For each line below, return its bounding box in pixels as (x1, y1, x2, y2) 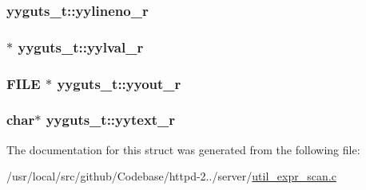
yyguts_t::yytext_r (46, 110, 176, 130)
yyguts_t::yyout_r (57, 73, 181, 93)
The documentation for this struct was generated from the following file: (6, 141, 360, 157)
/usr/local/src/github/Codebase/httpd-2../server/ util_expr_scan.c (6, 168, 336, 184)
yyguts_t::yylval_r (18, 37, 144, 56)
